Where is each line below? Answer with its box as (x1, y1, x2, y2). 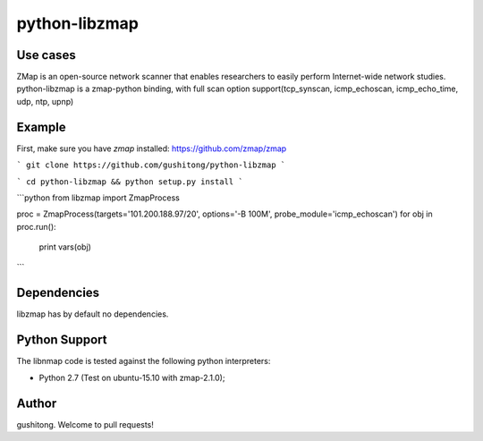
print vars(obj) (38, 242, 91, 252)
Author (16, 395, 57, 411)
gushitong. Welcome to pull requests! (16, 419, 154, 429)
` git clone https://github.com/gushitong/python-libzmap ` (16, 160, 286, 170)
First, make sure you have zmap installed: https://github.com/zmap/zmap (16, 143, 287, 154)
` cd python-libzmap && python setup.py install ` (16, 176, 243, 187)
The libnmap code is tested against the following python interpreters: (16, 356, 271, 367)
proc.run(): (16, 221, 57, 232)
